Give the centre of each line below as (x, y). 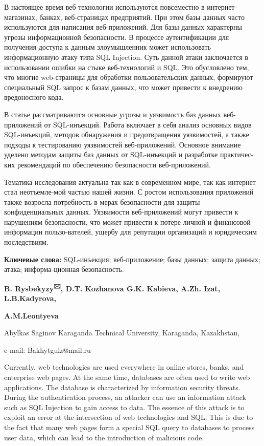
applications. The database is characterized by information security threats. (122, 387)
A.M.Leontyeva (31, 315)
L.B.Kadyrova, (30, 298)
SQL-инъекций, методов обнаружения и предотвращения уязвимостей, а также (127, 134)
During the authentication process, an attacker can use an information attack (125, 397)
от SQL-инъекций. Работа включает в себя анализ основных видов (148, 124)
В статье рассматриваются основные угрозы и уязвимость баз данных (113, 114)
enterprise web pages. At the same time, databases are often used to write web (127, 377)
